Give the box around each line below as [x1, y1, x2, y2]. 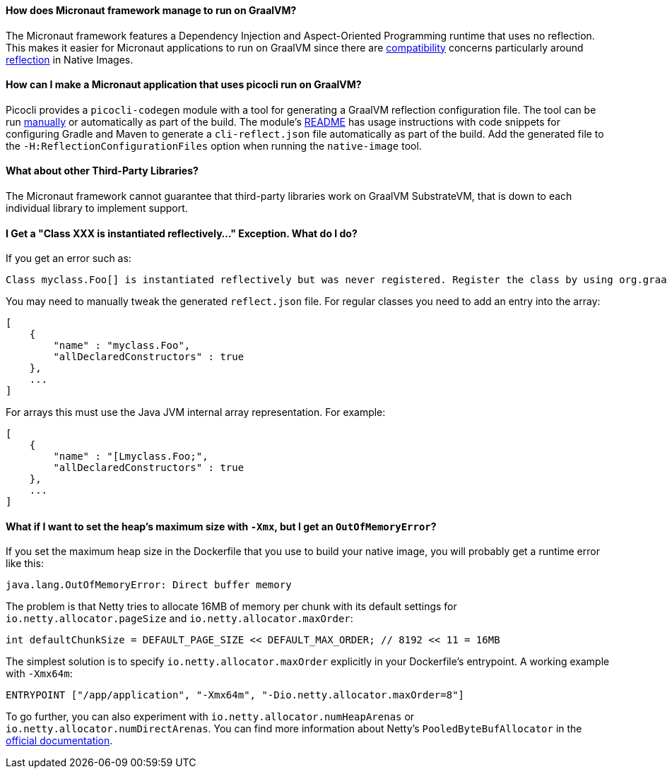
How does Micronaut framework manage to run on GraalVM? [6, 4, 297, 16]
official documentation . [6, 734, 113, 747]
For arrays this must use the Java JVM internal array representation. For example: [6, 406, 386, 419]
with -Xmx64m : [6, 667, 73, 680]
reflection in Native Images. [6, 53, 134, 66]
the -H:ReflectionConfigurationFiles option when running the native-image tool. [6, 139, 422, 152]
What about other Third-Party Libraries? [6, 165, 199, 177]
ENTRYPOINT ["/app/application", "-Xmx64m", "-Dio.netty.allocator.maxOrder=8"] [6, 689, 465, 701]
